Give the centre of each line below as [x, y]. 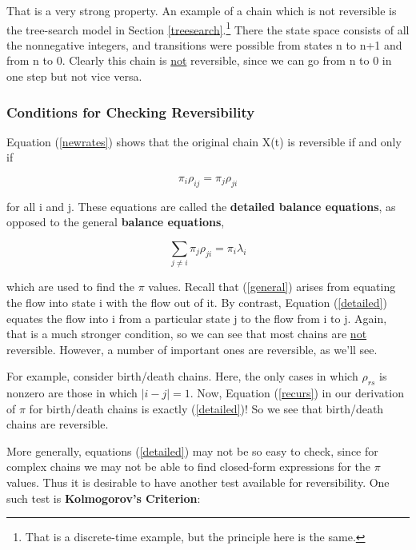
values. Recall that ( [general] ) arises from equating [272, 287]
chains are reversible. [58, 424]
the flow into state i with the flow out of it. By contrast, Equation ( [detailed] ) [197, 302]
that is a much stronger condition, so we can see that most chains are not [187, 334]
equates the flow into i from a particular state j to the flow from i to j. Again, [197, 318]
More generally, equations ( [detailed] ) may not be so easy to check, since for [192, 450]
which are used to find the [70, 287]
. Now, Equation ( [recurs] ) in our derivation [297, 393]
